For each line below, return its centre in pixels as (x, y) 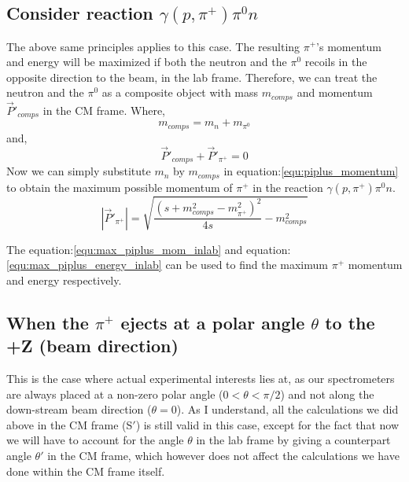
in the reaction (288, 187)
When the (48, 322)
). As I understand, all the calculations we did (287, 409)
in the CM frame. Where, (104, 110)
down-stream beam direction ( (79, 409)
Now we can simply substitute (79, 171)
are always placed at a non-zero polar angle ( (115, 394)
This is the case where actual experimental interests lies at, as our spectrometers (201, 379)
